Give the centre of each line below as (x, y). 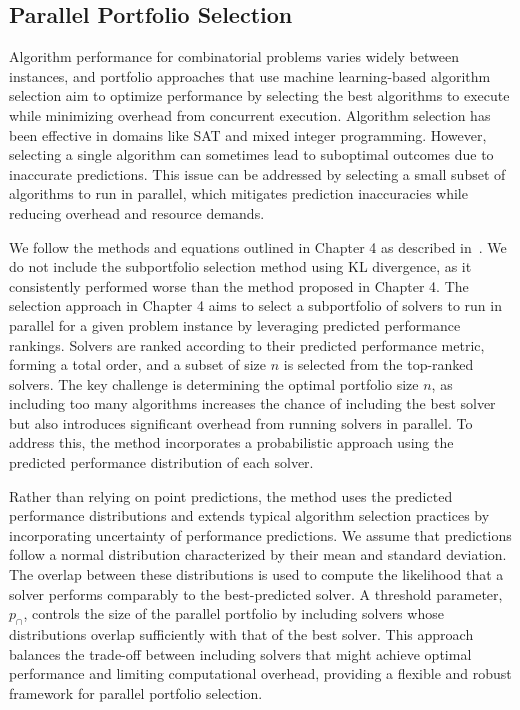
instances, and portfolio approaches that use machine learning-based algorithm (250, 75)
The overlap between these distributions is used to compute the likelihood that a (256, 574)
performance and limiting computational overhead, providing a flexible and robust (260, 673)
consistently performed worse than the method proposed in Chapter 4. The (239, 285)
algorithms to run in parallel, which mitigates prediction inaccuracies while (238, 193)
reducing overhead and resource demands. (137, 212)
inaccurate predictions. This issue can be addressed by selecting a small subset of (257, 173)
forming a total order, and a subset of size (138, 364)
